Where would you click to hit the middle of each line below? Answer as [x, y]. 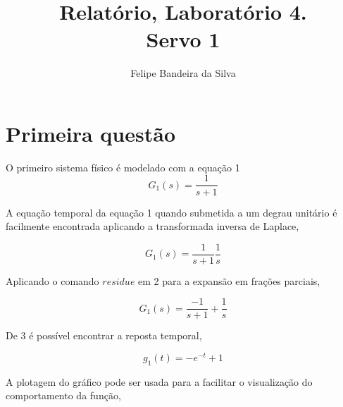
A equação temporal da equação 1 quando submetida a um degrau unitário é [171, 212]
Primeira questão [91, 133]
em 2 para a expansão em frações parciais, [229, 280]
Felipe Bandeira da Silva [183, 73]
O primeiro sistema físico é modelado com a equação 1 [123, 167]
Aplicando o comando [52, 280]
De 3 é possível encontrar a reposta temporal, [104, 335]
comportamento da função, [63, 395]
